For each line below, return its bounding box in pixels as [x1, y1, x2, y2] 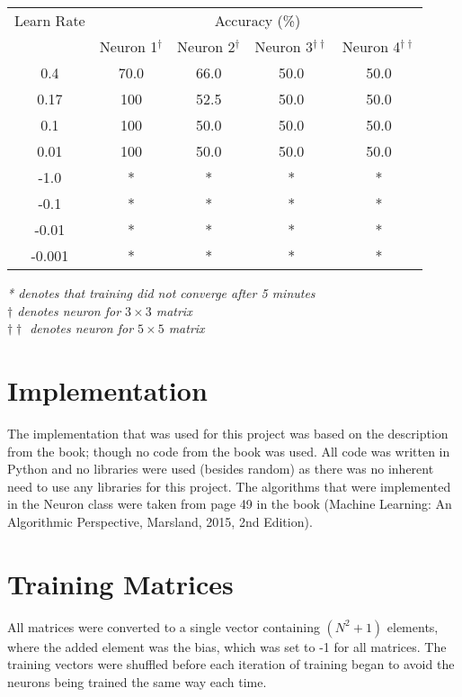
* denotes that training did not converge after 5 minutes [7, 284, 315, 302]
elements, [386, 617, 439, 636]
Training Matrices [7, 565, 234, 602]
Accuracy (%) [214, 10, 301, 31]
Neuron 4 [342, 36, 401, 57]
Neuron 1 [99, 36, 158, 57]
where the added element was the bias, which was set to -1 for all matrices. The [7, 637, 447, 656]
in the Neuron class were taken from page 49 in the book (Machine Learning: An [7, 494, 452, 513]
